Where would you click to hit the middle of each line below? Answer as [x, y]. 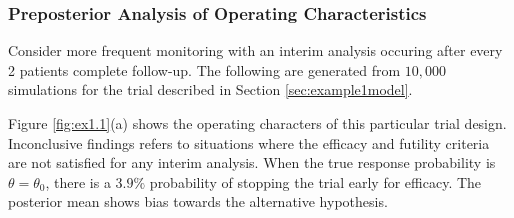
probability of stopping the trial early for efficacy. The [315, 181]
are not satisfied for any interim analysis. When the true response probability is [252, 162]
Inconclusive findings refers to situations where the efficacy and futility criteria [249, 142]
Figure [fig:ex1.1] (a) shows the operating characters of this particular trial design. [257, 123]
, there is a [78, 181]
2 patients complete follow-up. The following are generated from [204, 69]
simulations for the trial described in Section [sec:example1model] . [210, 89]
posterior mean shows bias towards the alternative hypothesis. [198, 201]
